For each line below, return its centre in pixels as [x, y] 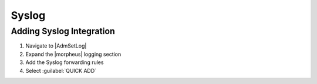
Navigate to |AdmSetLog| [56, 46]
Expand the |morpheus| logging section [73, 54]
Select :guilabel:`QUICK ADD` [61, 70]
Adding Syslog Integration [63, 31]
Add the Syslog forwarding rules [65, 62]
